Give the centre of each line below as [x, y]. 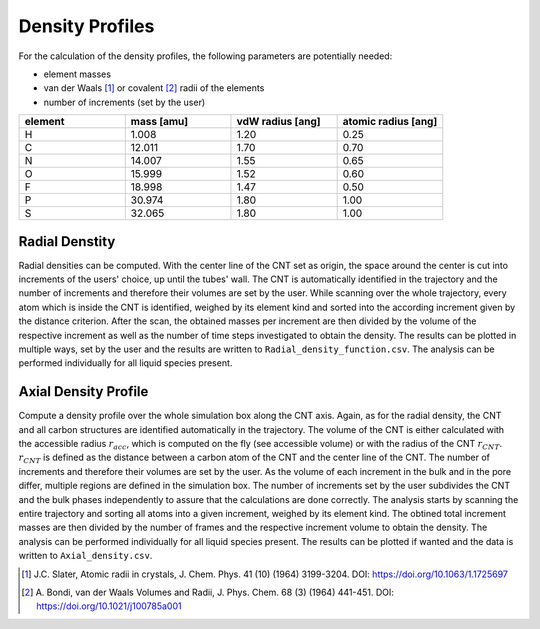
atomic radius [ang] [390, 122]
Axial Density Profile [83, 391]
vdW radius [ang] [278, 122]
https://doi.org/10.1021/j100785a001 [109, 606]
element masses [77, 74]
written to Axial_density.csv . [85, 556]
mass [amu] [159, 122]
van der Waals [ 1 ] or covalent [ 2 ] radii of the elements [154, 88]
